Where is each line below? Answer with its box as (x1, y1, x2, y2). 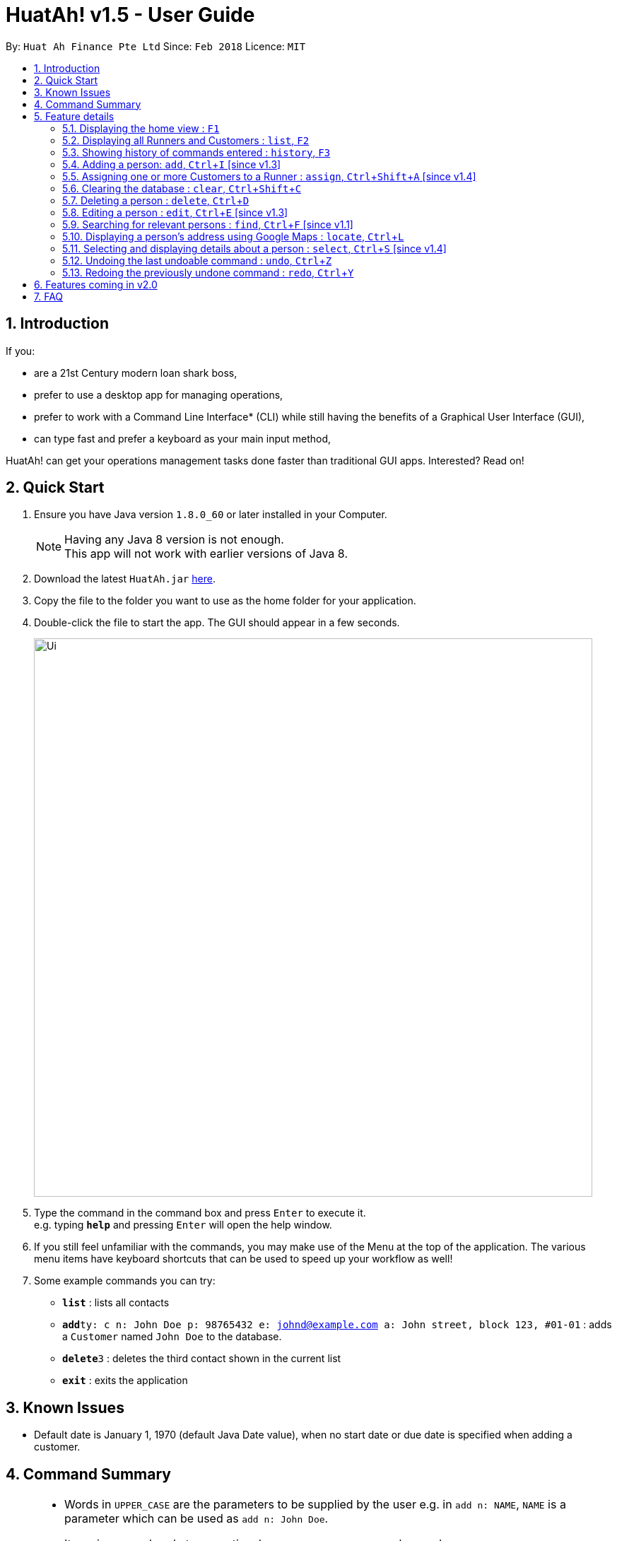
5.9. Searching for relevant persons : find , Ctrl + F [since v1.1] (62, 218, 353, 230)
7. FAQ (34, 290, 64, 303)
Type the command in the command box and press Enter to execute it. (34, 1207, 366, 1219)
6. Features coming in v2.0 (34, 278, 158, 291)
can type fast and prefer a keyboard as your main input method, (34, 432, 331, 445)
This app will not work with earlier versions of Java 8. (64, 546, 348, 561)
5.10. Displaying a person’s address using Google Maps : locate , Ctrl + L (62, 230, 404, 242)
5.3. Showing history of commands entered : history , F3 (62, 146, 331, 158)
